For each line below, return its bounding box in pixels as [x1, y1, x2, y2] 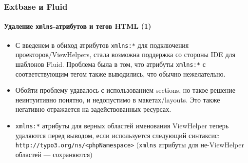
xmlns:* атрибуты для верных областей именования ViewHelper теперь [15, 120, 229, 130]
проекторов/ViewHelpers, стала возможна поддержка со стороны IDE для [15, 49, 235, 60]
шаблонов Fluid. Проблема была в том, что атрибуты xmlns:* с [15, 59, 206, 69]
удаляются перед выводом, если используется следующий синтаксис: [15, 130, 220, 140]
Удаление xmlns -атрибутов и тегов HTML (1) [4, 21, 152, 31]
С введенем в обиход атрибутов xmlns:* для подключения [15, 40, 189, 50]
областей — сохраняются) [15, 149, 93, 159]
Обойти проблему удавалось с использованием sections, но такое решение [15, 85, 236, 95]
